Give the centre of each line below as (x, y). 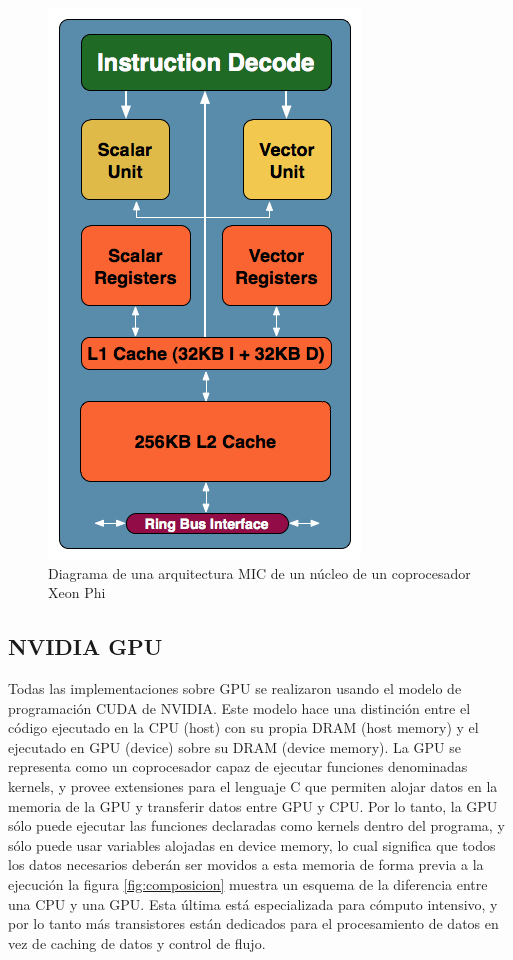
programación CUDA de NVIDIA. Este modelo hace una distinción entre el (239, 707)
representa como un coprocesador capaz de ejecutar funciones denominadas (238, 766)
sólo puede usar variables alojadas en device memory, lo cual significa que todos (252, 844)
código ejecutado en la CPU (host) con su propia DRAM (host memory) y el (243, 727)
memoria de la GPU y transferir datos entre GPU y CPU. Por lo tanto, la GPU (253, 805)
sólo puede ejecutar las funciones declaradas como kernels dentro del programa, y (256, 825)
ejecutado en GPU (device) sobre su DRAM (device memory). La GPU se (234, 746)
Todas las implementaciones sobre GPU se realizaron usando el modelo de (235, 687)
